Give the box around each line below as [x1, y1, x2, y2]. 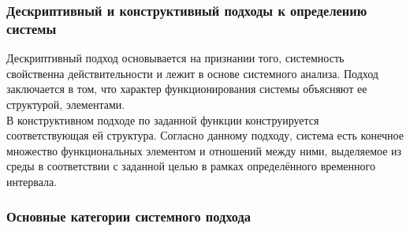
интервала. [6, 173, 58, 189]
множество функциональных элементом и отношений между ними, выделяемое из [6, 142, 402, 158]
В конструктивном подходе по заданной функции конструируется [6, 111, 319, 128]
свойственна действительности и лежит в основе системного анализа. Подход [6, 65, 378, 81]
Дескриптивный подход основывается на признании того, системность [6, 50, 345, 66]
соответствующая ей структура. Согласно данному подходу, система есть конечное [6, 127, 404, 143]
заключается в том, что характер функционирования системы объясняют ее [6, 80, 367, 97]
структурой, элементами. [6, 95, 125, 112]
